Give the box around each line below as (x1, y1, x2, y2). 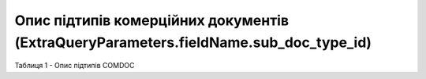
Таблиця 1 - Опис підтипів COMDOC (14, 61, 135, 70)
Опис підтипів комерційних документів (14, 12, 290, 29)
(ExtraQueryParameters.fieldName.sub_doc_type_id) (14, 34, 372, 51)
